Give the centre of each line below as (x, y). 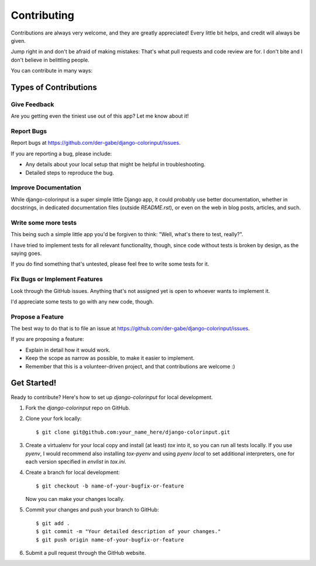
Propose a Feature (37, 316)
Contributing (42, 15)
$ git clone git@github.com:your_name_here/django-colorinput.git (133, 432)
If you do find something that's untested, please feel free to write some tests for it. (110, 264)
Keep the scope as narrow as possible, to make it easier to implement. (110, 358)
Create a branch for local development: (73, 472)
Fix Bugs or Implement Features (57, 279)
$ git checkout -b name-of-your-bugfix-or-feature (110, 486)
